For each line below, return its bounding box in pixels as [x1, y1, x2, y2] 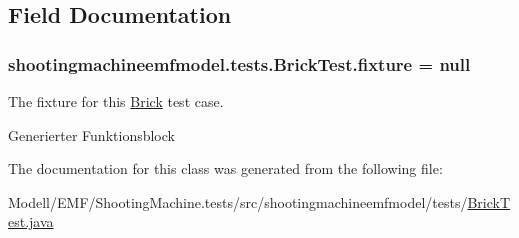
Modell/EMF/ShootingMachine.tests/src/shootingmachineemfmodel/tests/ [8, 191, 468, 212]
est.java [8, 211, 54, 232]
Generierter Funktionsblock [8, 124, 175, 145]
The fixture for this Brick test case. [8, 91, 224, 111]
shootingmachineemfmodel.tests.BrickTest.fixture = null [8, 51, 471, 76]
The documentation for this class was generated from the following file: [8, 158, 443, 179]
